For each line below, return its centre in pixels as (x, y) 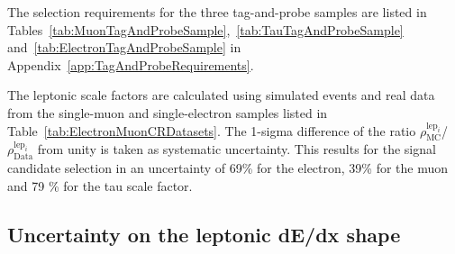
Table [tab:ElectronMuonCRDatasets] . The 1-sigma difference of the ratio (212, 130)
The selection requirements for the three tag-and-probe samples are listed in (217, 12)
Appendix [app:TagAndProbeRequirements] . (131, 64)
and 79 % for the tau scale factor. (100, 185)
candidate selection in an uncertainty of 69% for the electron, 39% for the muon (228, 168)
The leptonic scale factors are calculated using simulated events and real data (221, 95)
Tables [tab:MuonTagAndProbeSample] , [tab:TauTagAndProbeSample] (205, 29)
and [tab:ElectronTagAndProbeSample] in (124, 47)
